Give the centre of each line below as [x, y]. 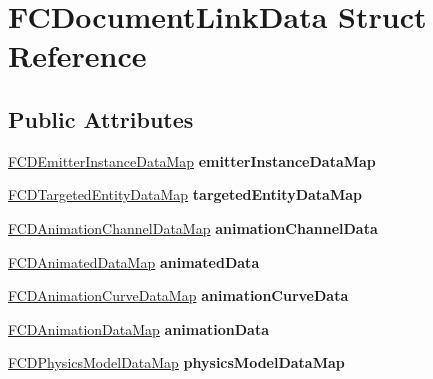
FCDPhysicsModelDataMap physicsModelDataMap [176, 362]
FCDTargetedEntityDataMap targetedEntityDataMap [185, 194]
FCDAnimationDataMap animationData [139, 328]
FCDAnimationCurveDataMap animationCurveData [178, 295]
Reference [77, 55]
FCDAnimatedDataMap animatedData [134, 261]
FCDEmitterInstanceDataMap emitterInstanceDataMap [192, 160]
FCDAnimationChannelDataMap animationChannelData [193, 227]
